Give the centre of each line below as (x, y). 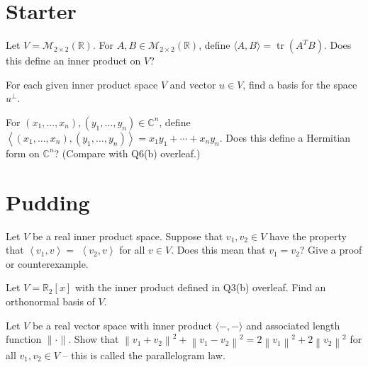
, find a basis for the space (300, 84)
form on (23, 153)
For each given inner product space (82, 84)
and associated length (293, 325)
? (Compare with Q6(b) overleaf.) (127, 153)
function (24, 339)
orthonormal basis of (50, 301)
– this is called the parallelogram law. (144, 355)
